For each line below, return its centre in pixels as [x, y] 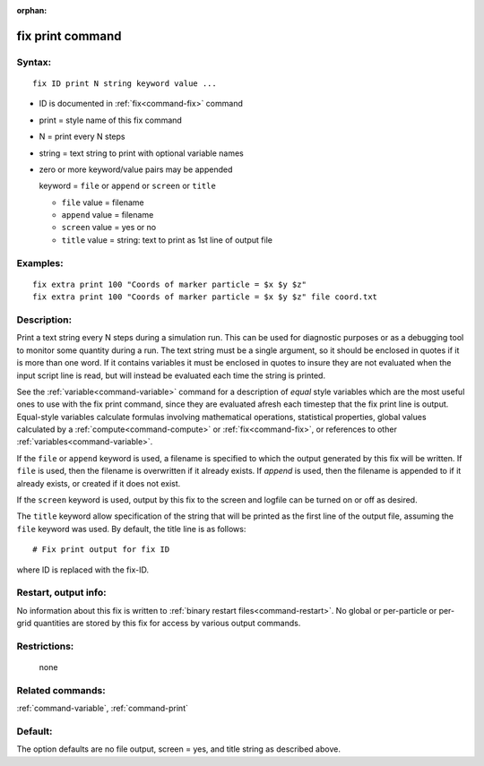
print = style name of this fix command [111, 120]
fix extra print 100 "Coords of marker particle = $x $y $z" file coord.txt [205, 297]
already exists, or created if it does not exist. [99, 483]
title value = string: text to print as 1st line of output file [167, 240]
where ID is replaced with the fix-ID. [83, 570]
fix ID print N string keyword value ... [125, 83]
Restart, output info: [61, 593]
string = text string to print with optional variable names [141, 153]
